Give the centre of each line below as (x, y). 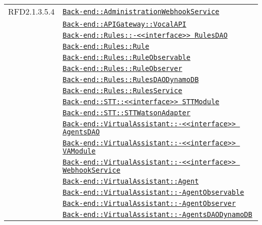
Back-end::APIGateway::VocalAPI (124, 24)
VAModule (79, 151)
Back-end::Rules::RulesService (122, 91)
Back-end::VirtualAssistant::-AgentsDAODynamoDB (157, 214)
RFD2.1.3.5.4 (31, 11)
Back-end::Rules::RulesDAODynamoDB (131, 80)
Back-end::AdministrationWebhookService (141, 11)
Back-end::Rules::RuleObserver (122, 68)
